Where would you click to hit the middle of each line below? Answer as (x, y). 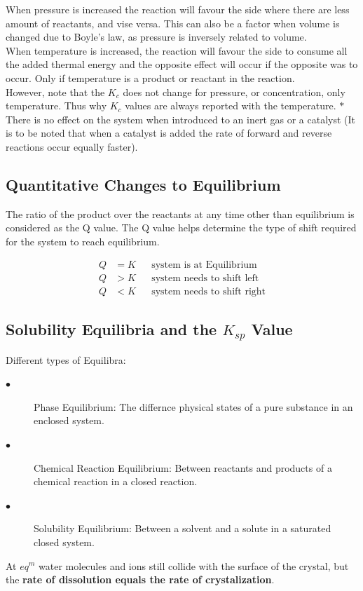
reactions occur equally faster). (72, 146)
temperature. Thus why (56, 106)
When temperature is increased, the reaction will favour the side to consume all (177, 50)
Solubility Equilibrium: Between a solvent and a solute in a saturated (183, 528)
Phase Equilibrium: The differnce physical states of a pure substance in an (193, 406)
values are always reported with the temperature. (231, 106)
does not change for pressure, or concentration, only (234, 91)
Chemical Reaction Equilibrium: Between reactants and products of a (183, 467)
